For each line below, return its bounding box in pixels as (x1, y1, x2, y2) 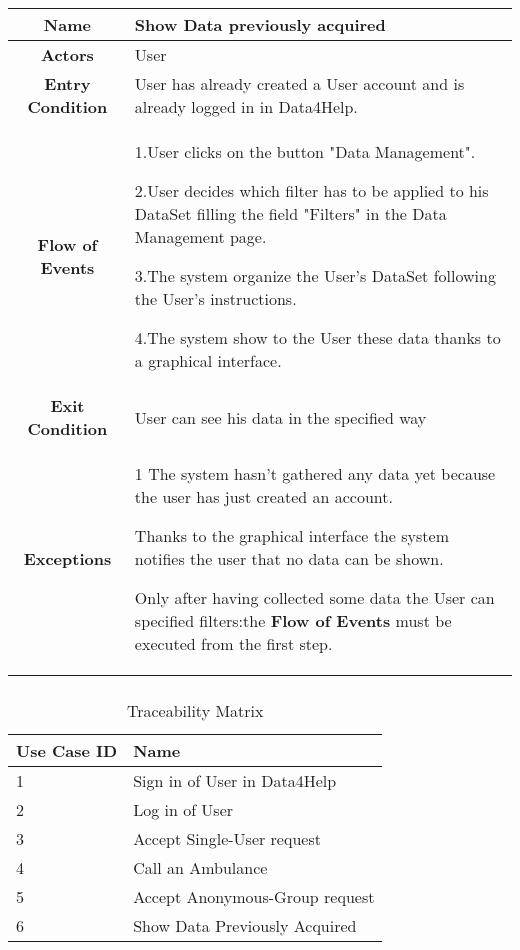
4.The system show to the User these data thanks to (134, 326, 501, 349)
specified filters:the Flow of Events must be (134, 609, 452, 632)
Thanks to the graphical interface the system (134, 524, 449, 547)
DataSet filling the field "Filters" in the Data (134, 202, 447, 225)
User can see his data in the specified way (134, 405, 427, 429)
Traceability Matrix (126, 698, 264, 722)
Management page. (134, 225, 267, 248)
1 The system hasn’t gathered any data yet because (134, 462, 496, 485)
